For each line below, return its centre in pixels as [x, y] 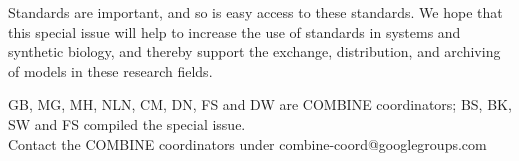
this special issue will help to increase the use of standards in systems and [234, 31]
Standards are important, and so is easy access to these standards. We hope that [255, 12]
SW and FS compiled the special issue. [127, 123]
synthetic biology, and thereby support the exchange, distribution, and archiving [254, 51]
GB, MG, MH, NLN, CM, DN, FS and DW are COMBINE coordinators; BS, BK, [260, 104]
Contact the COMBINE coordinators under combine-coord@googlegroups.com [247, 143]
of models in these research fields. [110, 70]
